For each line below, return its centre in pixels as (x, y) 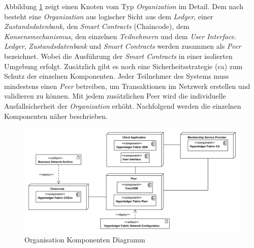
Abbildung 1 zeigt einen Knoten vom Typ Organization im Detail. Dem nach (124, 6)
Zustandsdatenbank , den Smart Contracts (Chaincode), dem (97, 26)
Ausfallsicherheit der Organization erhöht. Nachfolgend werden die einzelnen (123, 105)
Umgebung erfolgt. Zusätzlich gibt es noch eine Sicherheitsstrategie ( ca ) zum (123, 66)
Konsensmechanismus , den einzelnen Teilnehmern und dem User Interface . (120, 36)
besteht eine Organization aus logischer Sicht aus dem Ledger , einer (109, 16)
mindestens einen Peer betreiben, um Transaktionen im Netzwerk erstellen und (127, 86)
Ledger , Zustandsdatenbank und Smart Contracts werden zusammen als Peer (123, 46)
